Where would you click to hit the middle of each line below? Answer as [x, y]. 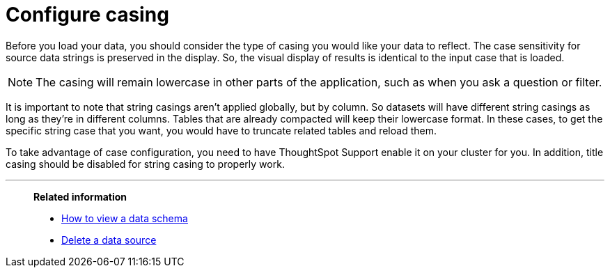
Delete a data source [109, 240]
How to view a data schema [125, 218]
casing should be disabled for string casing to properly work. [145, 164]
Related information [80, 196]
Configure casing [87, 15]
